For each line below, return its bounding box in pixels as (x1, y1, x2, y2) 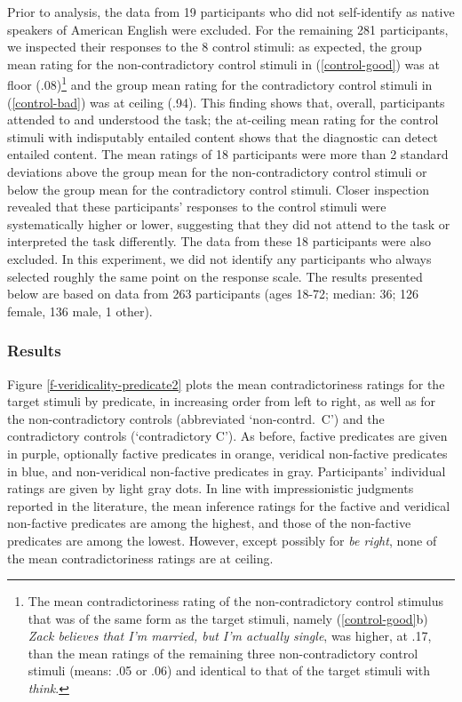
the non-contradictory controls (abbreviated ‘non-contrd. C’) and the (7, 409, 385, 427)
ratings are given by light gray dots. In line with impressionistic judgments (7, 479, 414, 498)
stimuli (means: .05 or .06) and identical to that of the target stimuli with (28, 661, 430, 680)
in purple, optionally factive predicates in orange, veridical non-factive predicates (7, 443, 448, 462)
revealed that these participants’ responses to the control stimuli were (7, 197, 386, 216)
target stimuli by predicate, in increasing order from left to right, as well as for (7, 392, 436, 411)
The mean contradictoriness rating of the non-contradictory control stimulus (28, 592, 444, 610)
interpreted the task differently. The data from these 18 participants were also (7, 232, 431, 251)
